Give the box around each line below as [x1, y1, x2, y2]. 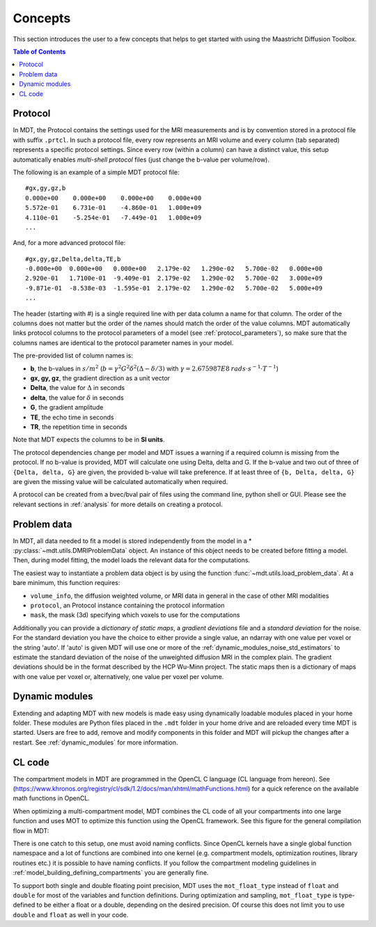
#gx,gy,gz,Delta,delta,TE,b [25, 255, 121, 263]
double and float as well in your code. [13, 910, 129, 919]
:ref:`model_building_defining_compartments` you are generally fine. [13, 868, 209, 877]
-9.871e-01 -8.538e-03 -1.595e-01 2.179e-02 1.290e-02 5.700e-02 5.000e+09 [25, 284, 323, 292]
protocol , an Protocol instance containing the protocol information [30, 601, 225, 609]
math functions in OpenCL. [13, 794, 91, 802]
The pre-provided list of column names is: [13, 352, 134, 360]
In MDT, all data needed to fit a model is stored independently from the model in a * [13, 536, 252, 545]
